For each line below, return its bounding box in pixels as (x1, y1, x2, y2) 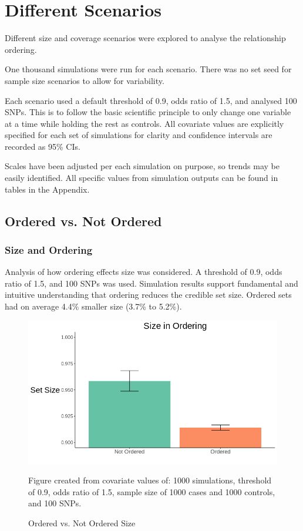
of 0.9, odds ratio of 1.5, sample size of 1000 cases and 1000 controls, (28, 485, 275, 498)
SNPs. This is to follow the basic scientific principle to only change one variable (5, 106, 291, 118)
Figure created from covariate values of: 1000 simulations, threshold (28, 474, 272, 486)
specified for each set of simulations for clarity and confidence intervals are (5, 129, 272, 141)
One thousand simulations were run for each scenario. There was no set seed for (5, 63, 292, 75)
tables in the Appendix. (5, 183, 90, 195)
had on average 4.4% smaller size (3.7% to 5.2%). (5, 300, 182, 312)
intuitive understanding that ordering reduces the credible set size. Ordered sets (5, 288, 292, 301)
